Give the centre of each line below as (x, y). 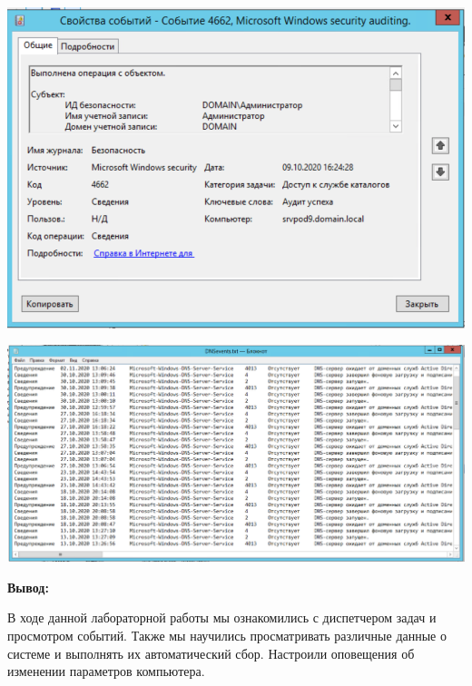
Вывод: (28, 587)
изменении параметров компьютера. (106, 671)
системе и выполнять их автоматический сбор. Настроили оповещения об (211, 653)
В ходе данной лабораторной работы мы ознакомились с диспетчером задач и (222, 617)
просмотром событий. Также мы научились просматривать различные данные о (227, 636)
